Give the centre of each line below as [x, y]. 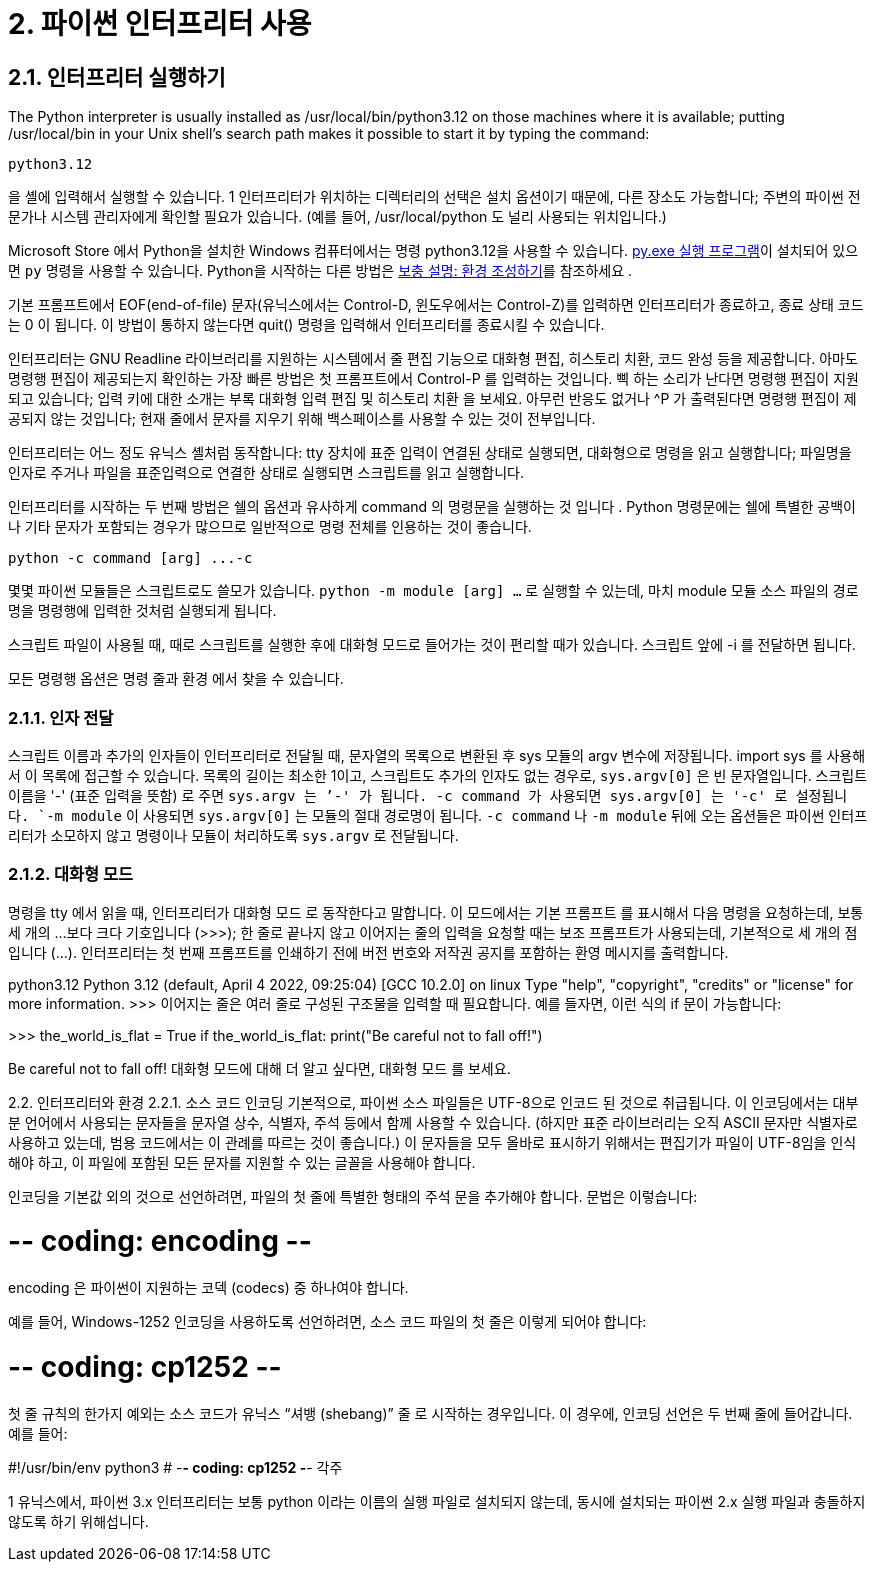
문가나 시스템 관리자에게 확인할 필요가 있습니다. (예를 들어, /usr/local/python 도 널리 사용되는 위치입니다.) [337, 217]
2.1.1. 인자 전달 [61, 717]
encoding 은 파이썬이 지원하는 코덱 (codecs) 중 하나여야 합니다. [208, 1288]
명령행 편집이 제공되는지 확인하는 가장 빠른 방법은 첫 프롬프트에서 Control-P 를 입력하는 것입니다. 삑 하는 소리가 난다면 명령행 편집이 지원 [433, 379]
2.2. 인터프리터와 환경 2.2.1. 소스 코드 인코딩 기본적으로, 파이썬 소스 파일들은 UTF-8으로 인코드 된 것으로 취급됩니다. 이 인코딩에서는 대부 [433, 1102]
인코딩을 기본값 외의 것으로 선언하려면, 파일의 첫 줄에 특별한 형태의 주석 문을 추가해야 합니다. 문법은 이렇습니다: [353, 1196]
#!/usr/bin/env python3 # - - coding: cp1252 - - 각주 [175, 1467]
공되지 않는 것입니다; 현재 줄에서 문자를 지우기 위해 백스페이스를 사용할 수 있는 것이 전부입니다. [302, 419]
